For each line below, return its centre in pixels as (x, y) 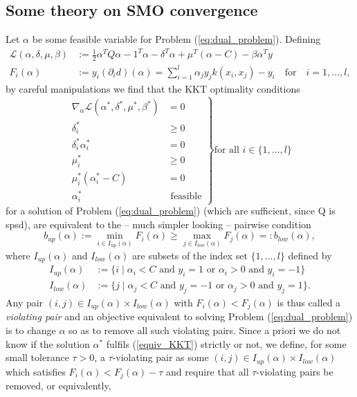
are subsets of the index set (190, 255)
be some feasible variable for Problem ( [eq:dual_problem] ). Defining (176, 39)
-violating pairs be (295, 371)
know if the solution (48, 343)
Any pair (25, 302)
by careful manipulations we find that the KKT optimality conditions (153, 89)
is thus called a (309, 302)
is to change (31, 330)
